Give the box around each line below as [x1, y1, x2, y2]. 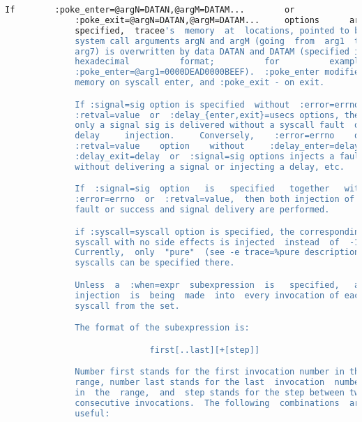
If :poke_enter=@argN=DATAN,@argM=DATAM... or [5, 5, 295, 15]
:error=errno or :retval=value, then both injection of [75, 194, 355, 205]
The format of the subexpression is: [75, 323, 250, 333]
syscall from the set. [75, 300, 180, 311]
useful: [75, 408, 110, 419]
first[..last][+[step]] [149, 344, 260, 355]
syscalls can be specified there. [75, 258, 235, 268]
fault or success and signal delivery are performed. [75, 205, 330, 215]
